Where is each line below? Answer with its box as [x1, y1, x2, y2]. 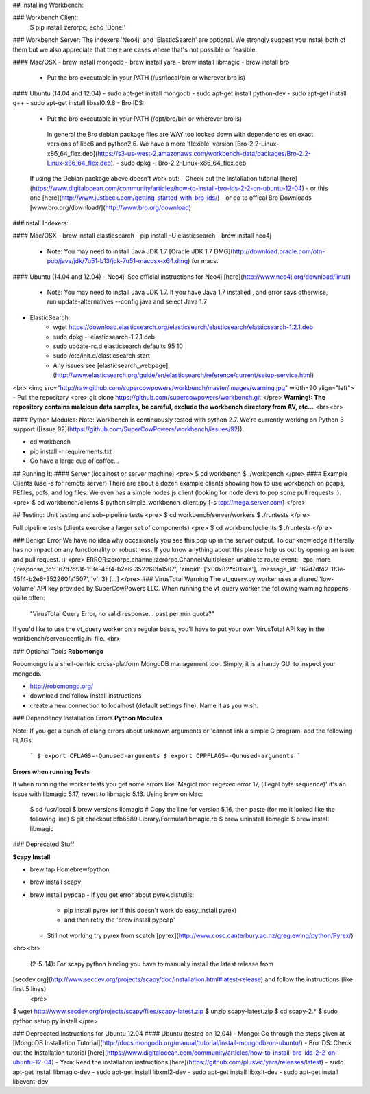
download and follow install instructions [29, 692, 142, 700]
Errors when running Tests [12, 767, 90, 775]
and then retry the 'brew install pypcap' [64, 915, 175, 924]
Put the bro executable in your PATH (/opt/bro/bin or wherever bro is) [47, 114, 243, 123]
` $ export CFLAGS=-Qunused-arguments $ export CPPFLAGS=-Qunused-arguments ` [29, 752, 301, 760]
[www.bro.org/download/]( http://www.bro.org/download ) [29, 203, 192, 212]
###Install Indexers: [12, 219, 69, 227]
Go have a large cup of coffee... [29, 457, 119, 465]
